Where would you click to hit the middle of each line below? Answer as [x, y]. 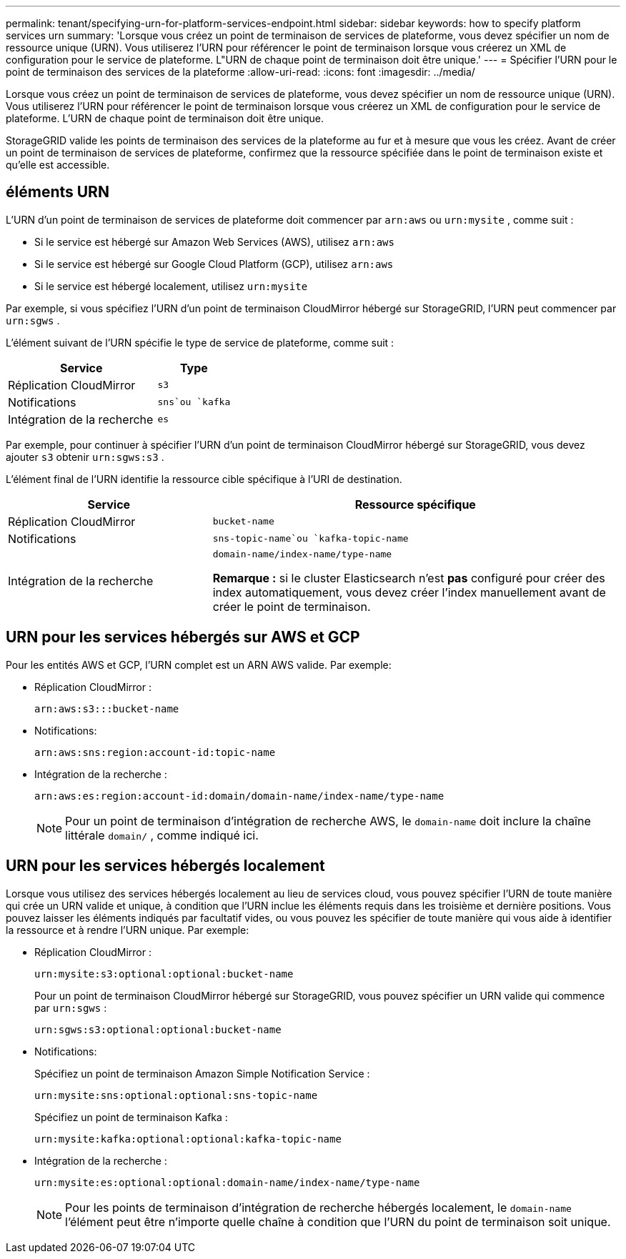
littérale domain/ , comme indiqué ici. [162, 835]
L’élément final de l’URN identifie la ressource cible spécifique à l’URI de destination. [204, 479]
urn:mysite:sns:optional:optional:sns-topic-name [176, 1095]
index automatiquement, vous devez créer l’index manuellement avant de [409, 592]
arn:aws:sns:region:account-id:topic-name [155, 752]
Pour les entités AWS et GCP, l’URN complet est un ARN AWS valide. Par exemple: [199, 665]
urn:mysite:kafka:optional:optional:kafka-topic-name [188, 1139]
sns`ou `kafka [194, 402]
